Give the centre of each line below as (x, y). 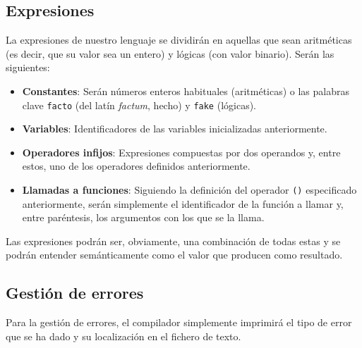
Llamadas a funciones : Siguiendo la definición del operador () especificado (189, 190)
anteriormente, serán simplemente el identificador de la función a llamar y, (183, 203)
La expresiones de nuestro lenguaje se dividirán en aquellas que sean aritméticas (179, 40)
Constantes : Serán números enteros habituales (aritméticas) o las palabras (186, 91)
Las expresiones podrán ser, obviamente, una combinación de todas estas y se (173, 241)
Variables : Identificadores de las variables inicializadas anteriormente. (175, 129)
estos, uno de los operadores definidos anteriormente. (136, 166)
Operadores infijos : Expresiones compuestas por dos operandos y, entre (181, 152)
